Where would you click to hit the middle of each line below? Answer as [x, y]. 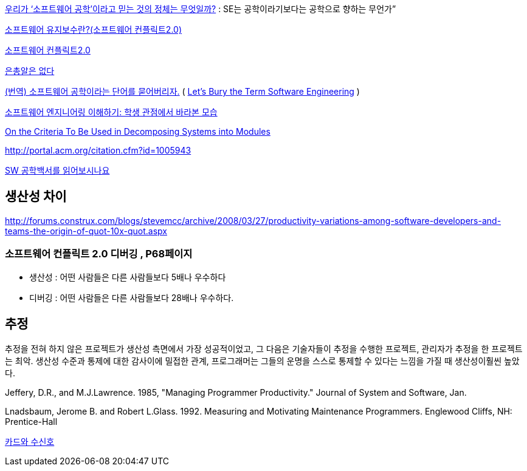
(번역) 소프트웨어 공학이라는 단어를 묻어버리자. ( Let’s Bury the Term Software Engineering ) [182, 91]
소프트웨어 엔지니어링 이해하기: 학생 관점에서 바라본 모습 [111, 112]
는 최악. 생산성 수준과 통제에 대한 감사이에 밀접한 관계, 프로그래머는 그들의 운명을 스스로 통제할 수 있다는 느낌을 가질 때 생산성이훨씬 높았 [262, 361]
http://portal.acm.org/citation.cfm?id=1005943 [98, 150]
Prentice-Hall [31, 422]
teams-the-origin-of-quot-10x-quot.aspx [86, 231]
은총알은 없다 [30, 71]
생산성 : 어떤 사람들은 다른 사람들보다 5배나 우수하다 [128, 277]
